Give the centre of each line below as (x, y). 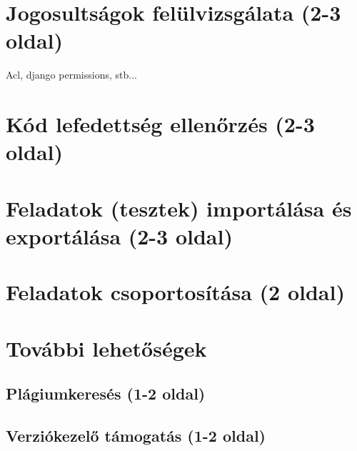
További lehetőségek (106, 348)
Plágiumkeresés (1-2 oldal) (106, 393)
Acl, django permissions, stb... (71, 75)
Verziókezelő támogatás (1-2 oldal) (136, 435)
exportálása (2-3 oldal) (119, 236)
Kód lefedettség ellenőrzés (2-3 (160, 124)
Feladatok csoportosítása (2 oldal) (175, 292)
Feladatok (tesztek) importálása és (179, 208)
